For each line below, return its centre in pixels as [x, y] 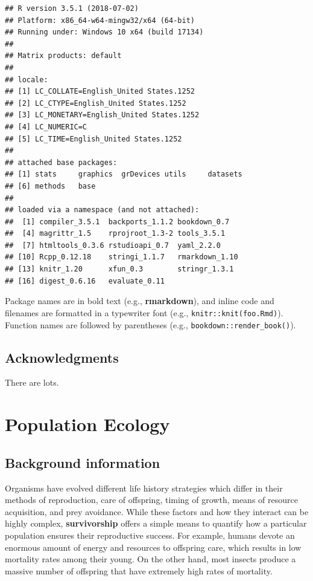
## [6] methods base [50, 186]
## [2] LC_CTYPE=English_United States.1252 [96, 103]
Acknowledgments [62, 357]
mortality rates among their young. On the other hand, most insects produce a [150, 559]
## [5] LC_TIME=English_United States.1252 [93, 139]
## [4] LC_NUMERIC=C [46, 127]
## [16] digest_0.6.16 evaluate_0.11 [85, 281]
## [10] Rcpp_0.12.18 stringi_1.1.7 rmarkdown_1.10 [122, 257]
